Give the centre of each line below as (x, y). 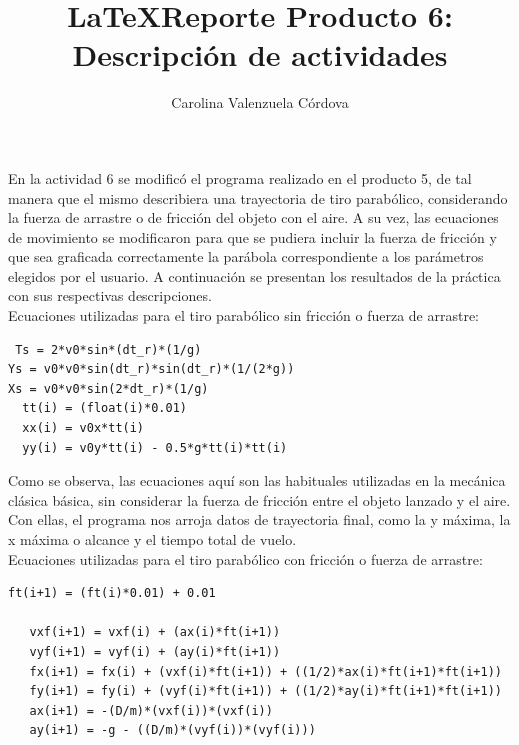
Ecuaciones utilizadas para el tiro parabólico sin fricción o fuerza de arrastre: (244, 315)
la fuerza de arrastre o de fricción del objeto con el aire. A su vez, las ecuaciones (253, 217)
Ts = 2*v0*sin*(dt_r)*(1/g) (108, 349)
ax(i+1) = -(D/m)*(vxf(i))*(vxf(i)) (151, 710)
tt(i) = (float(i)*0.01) (104, 408)
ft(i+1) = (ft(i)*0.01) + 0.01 (112, 593)
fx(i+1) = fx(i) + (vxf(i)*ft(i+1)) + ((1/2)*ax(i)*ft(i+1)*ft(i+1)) (265, 671)
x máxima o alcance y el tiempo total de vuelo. (152, 539)
